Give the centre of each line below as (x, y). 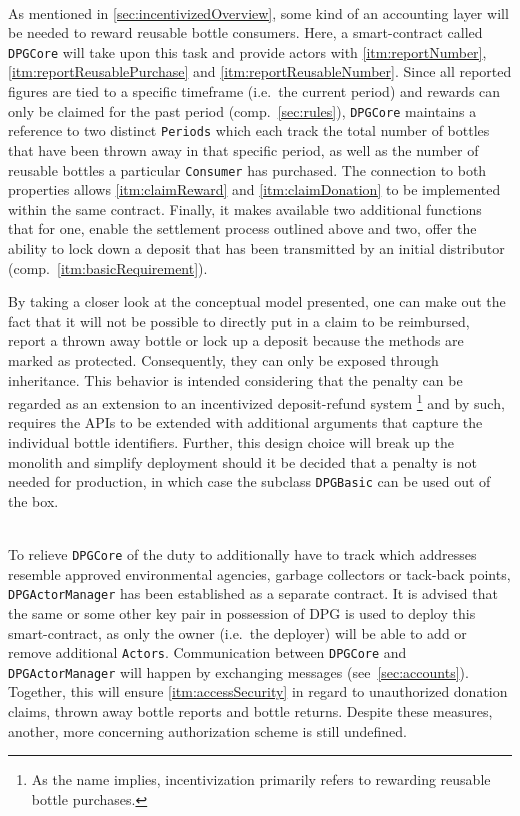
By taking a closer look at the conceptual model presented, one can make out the (257, 301)
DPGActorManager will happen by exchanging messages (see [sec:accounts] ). (238, 671)
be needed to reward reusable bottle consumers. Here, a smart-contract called (245, 32)
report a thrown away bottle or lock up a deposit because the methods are (236, 340)
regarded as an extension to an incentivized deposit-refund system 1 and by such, (256, 401)
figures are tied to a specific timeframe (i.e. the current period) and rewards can (254, 91)
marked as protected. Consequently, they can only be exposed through (223, 359)
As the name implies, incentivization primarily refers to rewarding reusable (261, 779)
